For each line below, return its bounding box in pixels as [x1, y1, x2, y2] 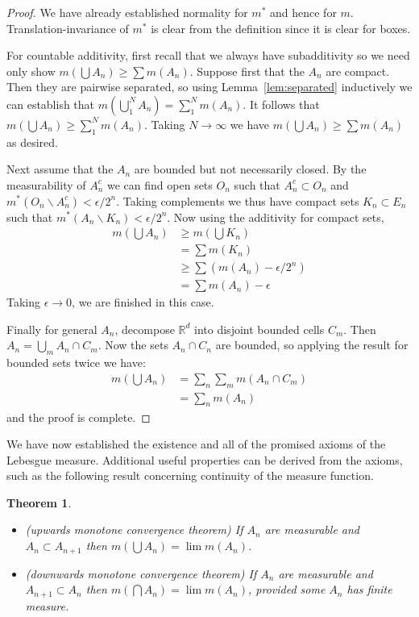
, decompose [114, 320, 175, 337]
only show [6, 62, 56, 79]
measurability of [6, 176, 86, 193]
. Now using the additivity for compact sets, [167, 208, 384, 225]
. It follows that [243, 95, 320, 112]
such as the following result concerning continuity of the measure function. [6, 467, 374, 484]
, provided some [247, 581, 326, 598]
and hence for [269, 4, 337, 20]
